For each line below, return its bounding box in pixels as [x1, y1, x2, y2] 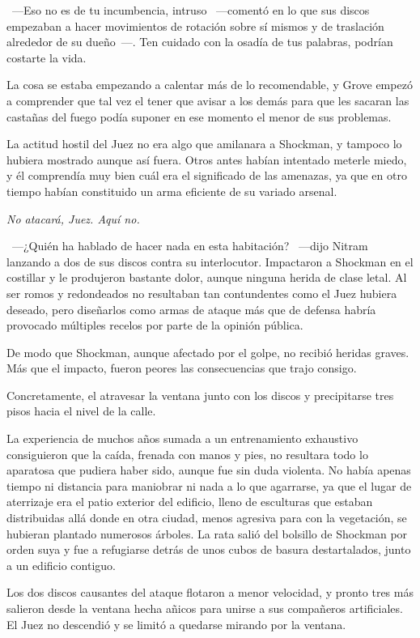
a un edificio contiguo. [6, 556, 116, 573]
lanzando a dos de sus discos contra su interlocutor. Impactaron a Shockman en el [6, 253, 414, 270]
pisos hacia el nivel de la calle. [6, 402, 156, 419]
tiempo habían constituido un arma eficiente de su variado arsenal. [6, 182, 337, 199]
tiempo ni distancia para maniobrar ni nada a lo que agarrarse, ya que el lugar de [6, 477, 412, 494]
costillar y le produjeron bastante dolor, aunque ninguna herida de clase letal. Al [6, 269, 407, 286]
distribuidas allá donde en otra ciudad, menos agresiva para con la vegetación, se [6, 509, 407, 526]
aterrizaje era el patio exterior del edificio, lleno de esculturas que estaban [6, 493, 373, 510]
